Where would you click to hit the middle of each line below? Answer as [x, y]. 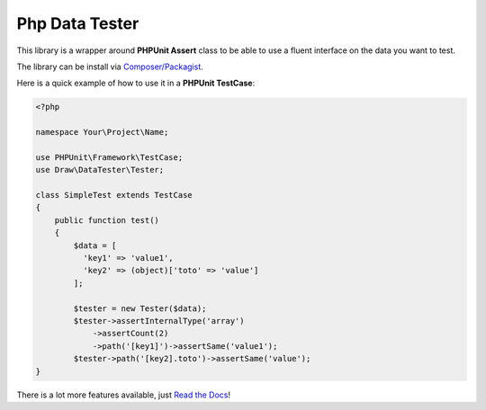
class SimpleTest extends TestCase [114, 195]
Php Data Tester [78, 23]
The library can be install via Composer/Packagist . [110, 67]
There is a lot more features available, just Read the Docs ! [124, 395]
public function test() [107, 220]
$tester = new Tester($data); [140, 308]
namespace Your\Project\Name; [102, 132]
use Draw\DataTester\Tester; [100, 170]
